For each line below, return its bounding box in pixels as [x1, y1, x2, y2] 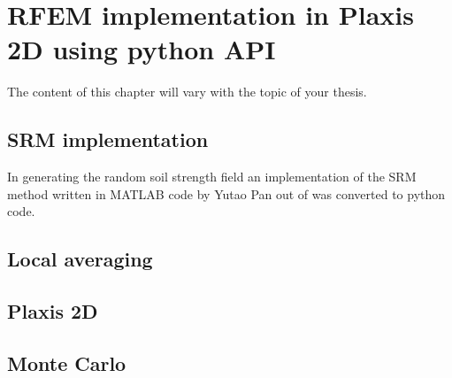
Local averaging [7, 245, 153, 273]
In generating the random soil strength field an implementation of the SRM [7, 167, 417, 186]
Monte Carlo [7, 349, 126, 376]
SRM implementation [7, 126, 209, 153]
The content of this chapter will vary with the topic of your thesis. [7, 82, 367, 101]
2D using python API [7, 31, 276, 67]
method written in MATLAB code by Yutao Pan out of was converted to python [7, 184, 446, 203]
